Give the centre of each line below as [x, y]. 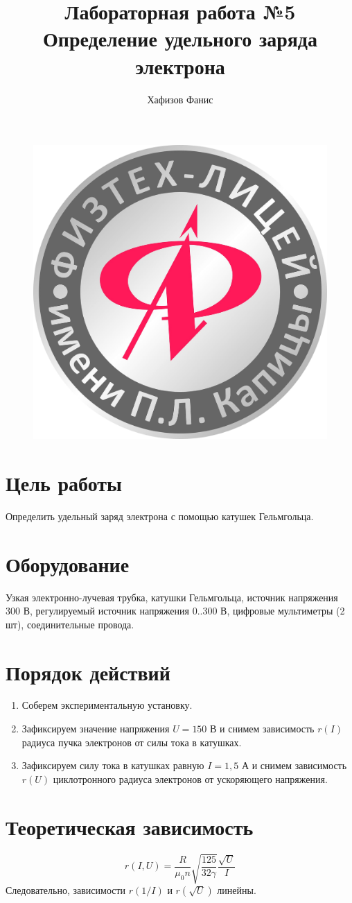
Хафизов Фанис [180, 99]
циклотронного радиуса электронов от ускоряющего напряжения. [190, 779]
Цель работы [64, 482]
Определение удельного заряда [180, 38]
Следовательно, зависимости [66, 890]
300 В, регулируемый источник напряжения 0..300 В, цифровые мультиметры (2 [175, 611]
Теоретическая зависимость [130, 826]
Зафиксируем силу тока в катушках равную [113, 765]
